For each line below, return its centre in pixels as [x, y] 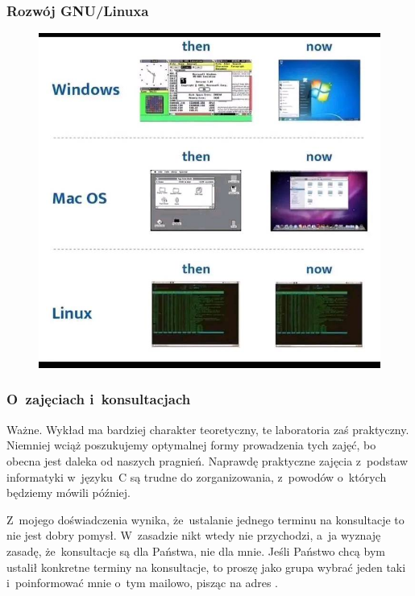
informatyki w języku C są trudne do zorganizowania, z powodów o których [197, 476]
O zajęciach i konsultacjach [99, 399]
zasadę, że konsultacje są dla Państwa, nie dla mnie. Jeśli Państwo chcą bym [196, 550]
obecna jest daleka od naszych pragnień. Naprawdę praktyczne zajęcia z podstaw [207, 460]
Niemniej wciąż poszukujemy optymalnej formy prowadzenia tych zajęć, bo [191, 445]
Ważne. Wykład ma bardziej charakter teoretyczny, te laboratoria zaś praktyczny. [208, 429]
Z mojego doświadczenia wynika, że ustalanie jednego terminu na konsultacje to [205, 519]
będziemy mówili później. [68, 493]
